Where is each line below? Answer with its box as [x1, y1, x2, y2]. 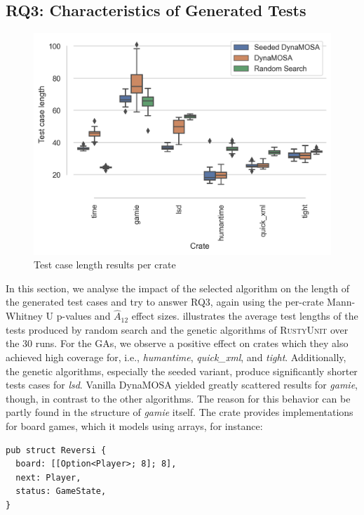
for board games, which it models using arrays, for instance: [6, 418, 263, 433]
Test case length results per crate [34, 257, 176, 272]
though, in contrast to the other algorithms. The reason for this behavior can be [6, 391, 351, 405]
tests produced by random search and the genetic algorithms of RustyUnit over [6, 322, 349, 337]
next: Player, [15, 472, 81, 483]
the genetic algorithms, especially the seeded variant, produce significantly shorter [6, 363, 358, 378]
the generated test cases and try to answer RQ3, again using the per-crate [6, 294, 324, 309]
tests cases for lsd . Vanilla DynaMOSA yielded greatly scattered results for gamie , [6, 377, 358, 392]
